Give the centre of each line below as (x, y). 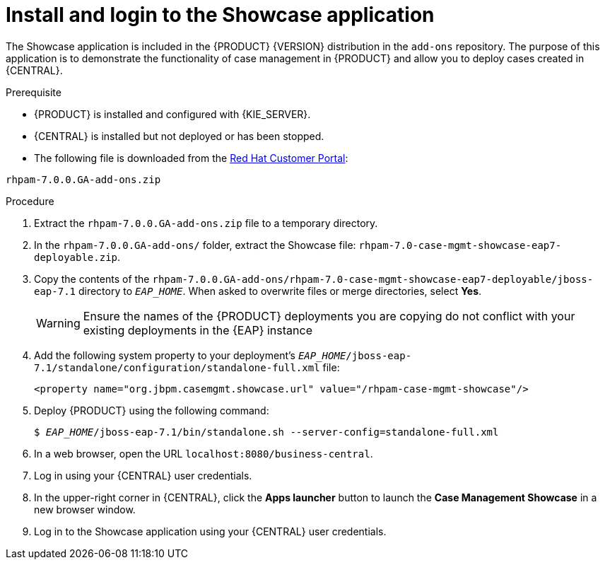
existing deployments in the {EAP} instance (198, 330)
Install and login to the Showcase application (220, 15)
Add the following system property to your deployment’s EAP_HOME (190, 355)
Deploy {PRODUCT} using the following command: (152, 410)
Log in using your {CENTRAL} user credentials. (143, 475)
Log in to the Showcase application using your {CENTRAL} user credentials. (210, 531)
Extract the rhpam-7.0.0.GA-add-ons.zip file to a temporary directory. (206, 223)
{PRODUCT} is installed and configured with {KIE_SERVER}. (172, 114)
